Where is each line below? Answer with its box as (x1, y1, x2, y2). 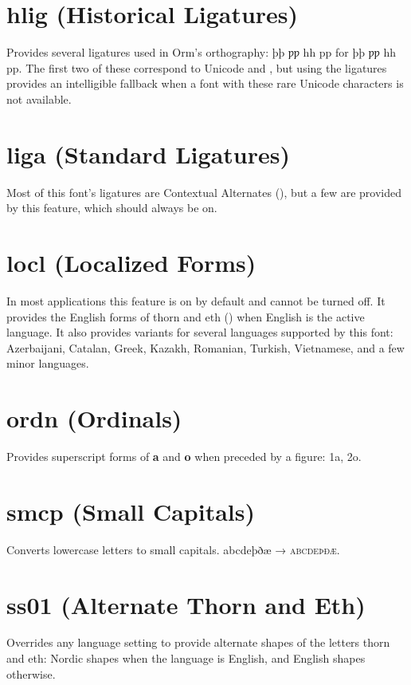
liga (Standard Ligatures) (6, 137, 290, 170)
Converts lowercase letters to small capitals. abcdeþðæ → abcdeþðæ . (6, 541, 340, 557)
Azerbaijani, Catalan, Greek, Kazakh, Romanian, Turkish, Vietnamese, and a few (6, 339, 405, 356)
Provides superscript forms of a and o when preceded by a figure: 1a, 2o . (6, 448, 362, 465)
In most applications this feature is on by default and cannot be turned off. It (6, 292, 386, 309)
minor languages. (6, 355, 89, 372)
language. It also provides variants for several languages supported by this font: (6, 324, 393, 341)
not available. (6, 90, 72, 107)
